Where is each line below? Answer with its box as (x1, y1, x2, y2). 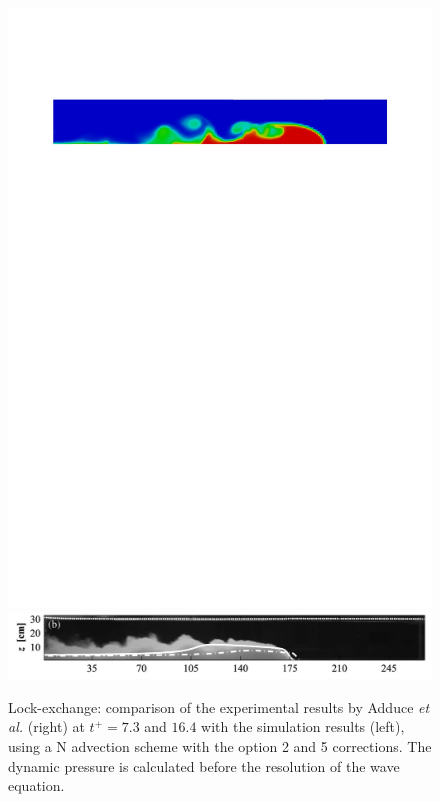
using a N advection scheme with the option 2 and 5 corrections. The (8, 735, 432, 756)
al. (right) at (8, 716, 85, 737)
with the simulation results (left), (201, 716, 405, 737)
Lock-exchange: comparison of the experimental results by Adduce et (8, 696, 430, 717)
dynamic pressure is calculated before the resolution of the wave (8, 755, 400, 776)
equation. (8, 775, 65, 796)
